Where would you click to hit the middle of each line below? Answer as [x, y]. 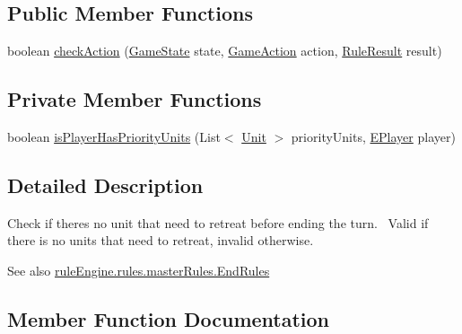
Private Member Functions [135, 99]
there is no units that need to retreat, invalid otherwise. [161, 240]
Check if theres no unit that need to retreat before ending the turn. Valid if [218, 222]
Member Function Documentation [169, 318]
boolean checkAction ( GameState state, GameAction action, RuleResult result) [225, 51]
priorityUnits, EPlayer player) [373, 136]
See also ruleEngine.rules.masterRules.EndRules [139, 270]
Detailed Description [105, 185]
